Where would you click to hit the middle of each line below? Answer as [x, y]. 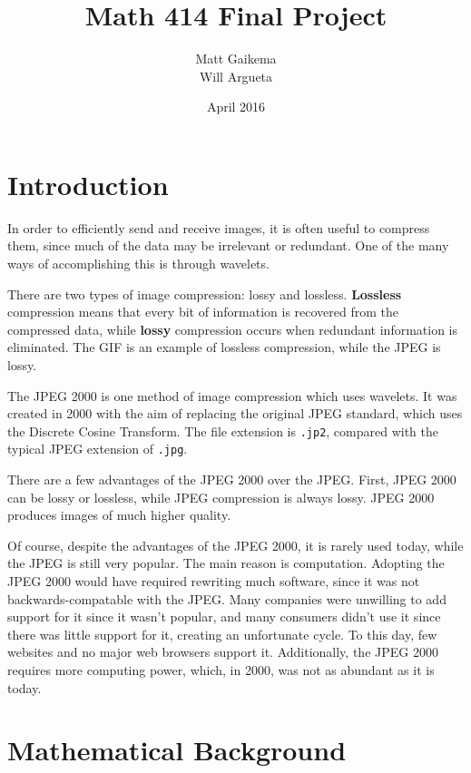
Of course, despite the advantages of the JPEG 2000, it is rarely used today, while [235, 545]
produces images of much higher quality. [119, 515]
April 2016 [236, 107]
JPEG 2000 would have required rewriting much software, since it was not [214, 581]
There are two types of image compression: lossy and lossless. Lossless [205, 294]
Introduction [88, 184]
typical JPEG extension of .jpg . [98, 449]
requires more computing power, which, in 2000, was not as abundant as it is [221, 670]
